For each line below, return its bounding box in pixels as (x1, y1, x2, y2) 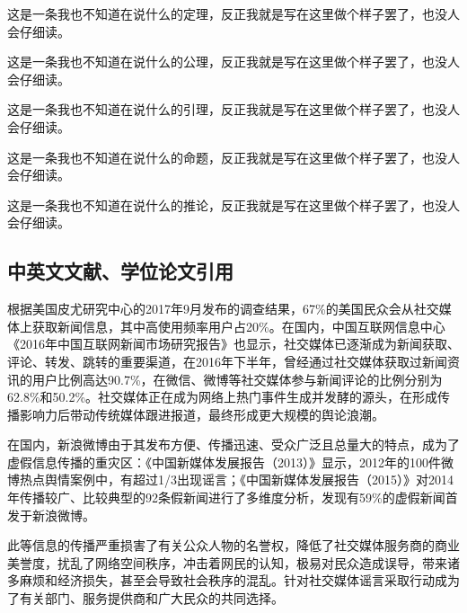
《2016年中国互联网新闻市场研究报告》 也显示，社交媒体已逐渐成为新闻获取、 (7, 334, 460, 353)
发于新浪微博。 (7, 505, 95, 524)
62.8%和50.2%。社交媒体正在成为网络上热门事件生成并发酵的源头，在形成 (7, 387, 438, 406)
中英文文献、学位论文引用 (7, 257, 233, 285)
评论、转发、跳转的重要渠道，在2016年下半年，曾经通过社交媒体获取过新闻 (7, 351, 447, 370)
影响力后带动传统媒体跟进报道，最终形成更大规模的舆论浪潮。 (19, 404, 384, 423)
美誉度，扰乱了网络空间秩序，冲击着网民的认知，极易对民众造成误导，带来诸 (7, 553, 460, 572)
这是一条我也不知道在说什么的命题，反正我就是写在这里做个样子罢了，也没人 (7, 147, 460, 166)
